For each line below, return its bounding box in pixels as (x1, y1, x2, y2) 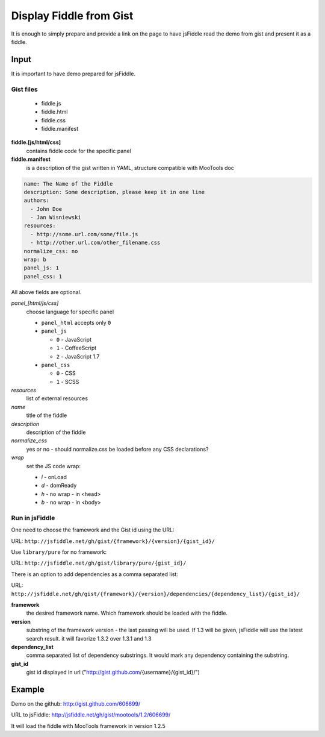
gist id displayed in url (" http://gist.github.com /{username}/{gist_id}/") (26, 669, 200, 676)
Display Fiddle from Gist (11, 9, 134, 22)
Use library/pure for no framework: (11, 548, 107, 556)
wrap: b (23, 256, 46, 263)
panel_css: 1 (23, 273, 63, 280)
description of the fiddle (26, 428, 86, 436)
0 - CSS (56, 369, 76, 377)
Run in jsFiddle (11, 513, 55, 522)
